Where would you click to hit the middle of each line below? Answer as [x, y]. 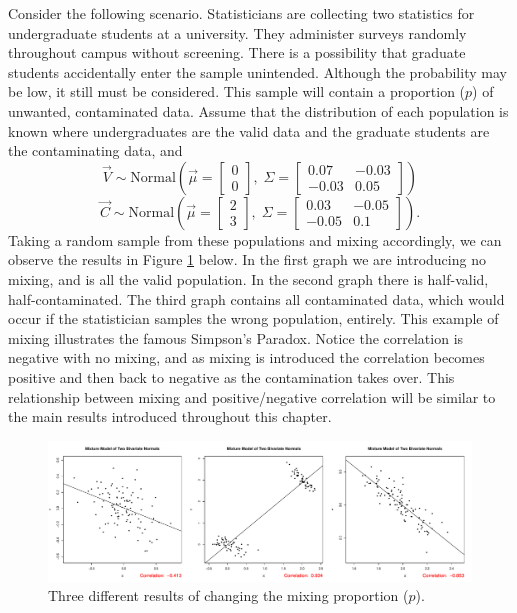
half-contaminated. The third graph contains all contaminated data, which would [256, 298]
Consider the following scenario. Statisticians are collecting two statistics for [241, 13]
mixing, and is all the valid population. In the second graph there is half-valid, [248, 278]
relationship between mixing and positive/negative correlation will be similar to [252, 396]
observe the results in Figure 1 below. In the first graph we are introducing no [247, 259]
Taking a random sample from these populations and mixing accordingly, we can [255, 239]
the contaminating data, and [95, 150]
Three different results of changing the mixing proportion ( [228, 595]
